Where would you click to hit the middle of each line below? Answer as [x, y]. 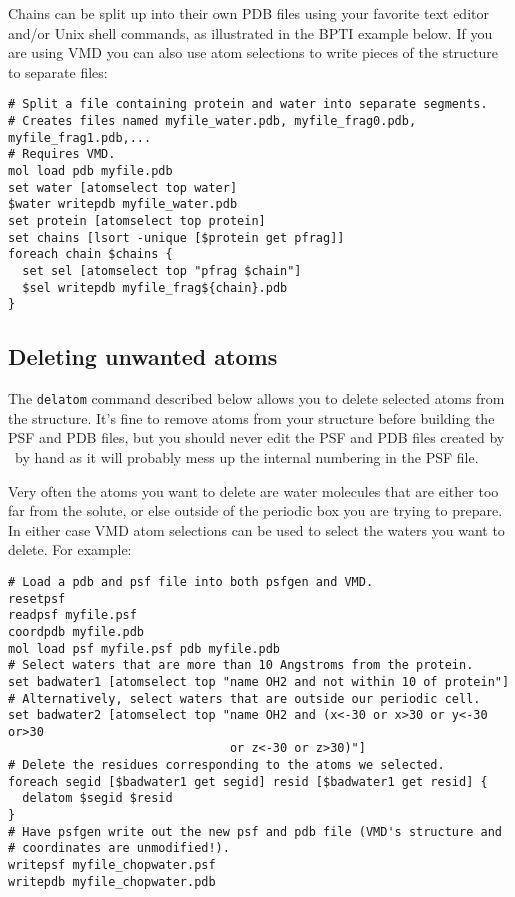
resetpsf [37, 598]
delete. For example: [70, 549]
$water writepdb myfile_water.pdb [123, 204]
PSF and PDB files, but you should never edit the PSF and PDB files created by [256, 437]
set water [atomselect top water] [123, 187]
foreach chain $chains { [90, 254]
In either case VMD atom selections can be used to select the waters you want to [256, 529]
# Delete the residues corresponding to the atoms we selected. [226, 765]
